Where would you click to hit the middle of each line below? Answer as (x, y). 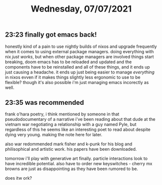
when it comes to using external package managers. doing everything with (79, 51)
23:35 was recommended (44, 103)
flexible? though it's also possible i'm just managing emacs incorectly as (77, 82)
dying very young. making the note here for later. (54, 135)
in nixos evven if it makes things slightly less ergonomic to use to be (73, 77)
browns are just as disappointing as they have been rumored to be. (72, 169)
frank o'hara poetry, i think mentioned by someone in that (62, 114)
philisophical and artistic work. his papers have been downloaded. (71, 149)
